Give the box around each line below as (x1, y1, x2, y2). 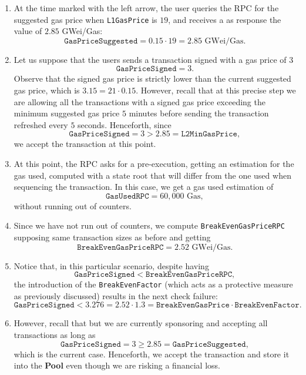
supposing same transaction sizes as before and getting (14, 231, 211, 243)
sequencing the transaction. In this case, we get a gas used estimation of (14, 180, 274, 193)
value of (14, 25, 42, 37)
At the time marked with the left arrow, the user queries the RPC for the (14, 2, 279, 14)
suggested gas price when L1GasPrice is (14, 13, 157, 25)
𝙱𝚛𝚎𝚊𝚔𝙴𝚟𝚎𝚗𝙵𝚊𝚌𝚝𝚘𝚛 (234, 301, 300, 310)
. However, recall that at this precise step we (136, 84, 296, 96)
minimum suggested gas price (14, 107, 120, 119)
